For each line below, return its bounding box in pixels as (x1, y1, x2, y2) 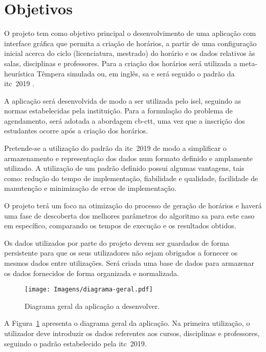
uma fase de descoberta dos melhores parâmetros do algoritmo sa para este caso (4, 210, 255, 221)
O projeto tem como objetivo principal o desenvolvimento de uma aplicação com (4, 28, 256, 38)
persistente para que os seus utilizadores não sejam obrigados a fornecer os (4, 247, 238, 258)
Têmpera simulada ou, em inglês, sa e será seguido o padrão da (36, 68, 235, 79)
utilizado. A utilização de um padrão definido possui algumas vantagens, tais (4, 163, 245, 173)
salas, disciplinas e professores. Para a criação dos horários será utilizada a (4, 57, 237, 68)
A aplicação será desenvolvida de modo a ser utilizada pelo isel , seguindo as (4, 95, 241, 106)
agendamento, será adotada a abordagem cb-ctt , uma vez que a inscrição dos (4, 115, 245, 126)
